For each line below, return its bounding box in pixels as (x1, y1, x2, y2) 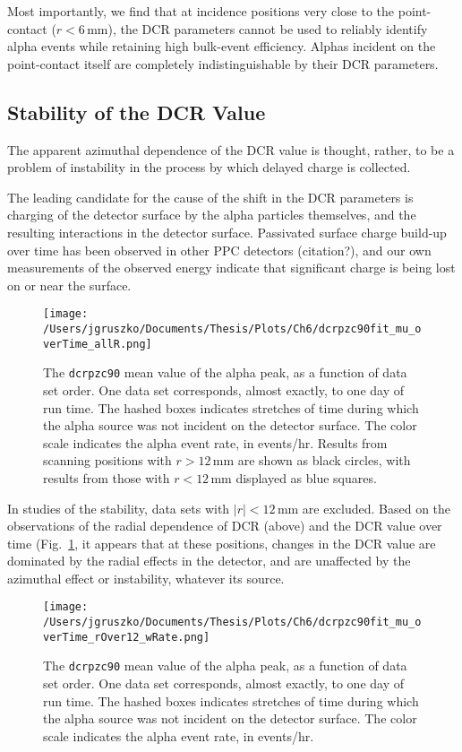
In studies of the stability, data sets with (7, 498, 230, 517)
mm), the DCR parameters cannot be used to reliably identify (87, 19, 428, 38)
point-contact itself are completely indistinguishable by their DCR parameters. (7, 54, 439, 73)
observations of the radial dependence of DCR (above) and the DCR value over (7, 516, 442, 535)
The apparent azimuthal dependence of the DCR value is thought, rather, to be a (7, 140, 455, 159)
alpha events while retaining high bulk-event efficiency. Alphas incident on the (7, 37, 436, 56)
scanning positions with (43, 451, 172, 470)
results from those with (43, 468, 170, 487)
